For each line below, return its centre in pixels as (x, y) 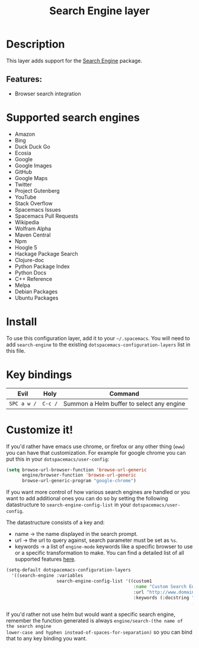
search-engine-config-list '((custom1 (104, 581)
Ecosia (23, 153)
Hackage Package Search (46, 254)
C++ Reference (33, 279)
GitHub (23, 172)
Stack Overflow (34, 203)
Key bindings (39, 374)
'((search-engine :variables (47, 576)
